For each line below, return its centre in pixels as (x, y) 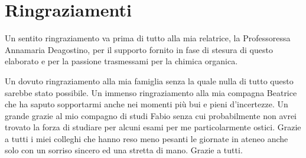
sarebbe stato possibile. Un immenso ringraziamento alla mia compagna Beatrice (151, 92)
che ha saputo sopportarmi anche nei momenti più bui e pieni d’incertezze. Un (147, 104)
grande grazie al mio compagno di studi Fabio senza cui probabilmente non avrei (151, 115)
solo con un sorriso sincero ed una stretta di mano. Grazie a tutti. (124, 150)
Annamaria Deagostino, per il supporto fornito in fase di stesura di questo (139, 49)
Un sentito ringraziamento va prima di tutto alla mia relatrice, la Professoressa (148, 38)
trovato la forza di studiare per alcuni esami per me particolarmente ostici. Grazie (153, 127)
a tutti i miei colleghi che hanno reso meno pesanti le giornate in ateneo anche (147, 138)
